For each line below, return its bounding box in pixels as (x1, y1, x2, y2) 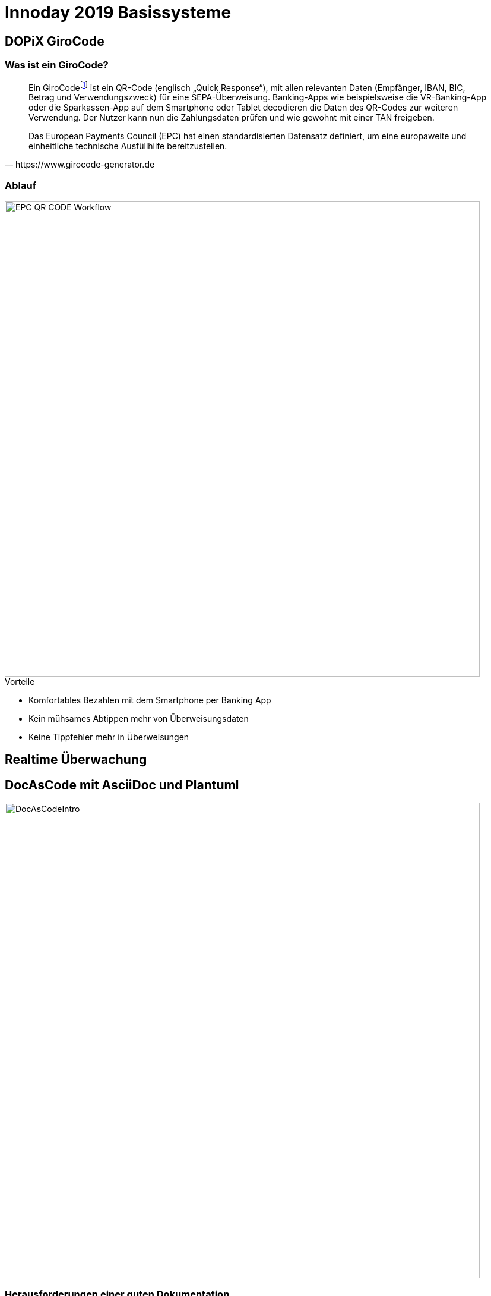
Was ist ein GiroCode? (5, 59, 109, 71)
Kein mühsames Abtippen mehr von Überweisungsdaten (28, 713, 249, 724)
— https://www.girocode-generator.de (5, 159, 155, 170)
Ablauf (5, 179, 37, 191)
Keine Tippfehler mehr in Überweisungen (28, 731, 189, 742)
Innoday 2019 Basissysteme (5, 2, 232, 23)
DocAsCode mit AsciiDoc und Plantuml (5, 777, 239, 792)
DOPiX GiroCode (5, 33, 104, 49)
